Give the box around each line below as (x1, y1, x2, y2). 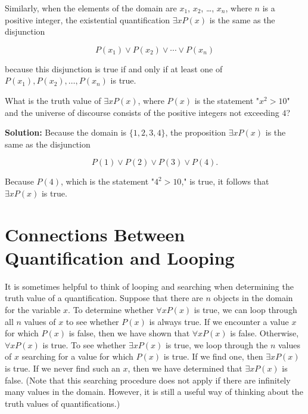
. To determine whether (68, 303, 154, 316)
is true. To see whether (42, 338, 126, 351)
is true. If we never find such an (5, 362, 120, 374)
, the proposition (165, 126, 226, 139)
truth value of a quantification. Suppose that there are (5, 292, 203, 304)
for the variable (5, 303, 61, 316)
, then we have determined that (127, 362, 242, 374)
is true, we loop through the (165, 338, 268, 351)
